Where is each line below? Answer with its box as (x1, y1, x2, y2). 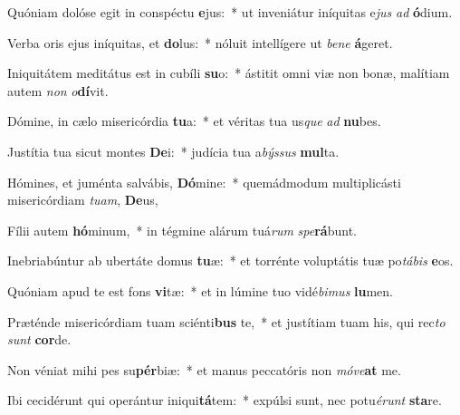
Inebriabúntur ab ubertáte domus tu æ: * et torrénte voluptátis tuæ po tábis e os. (7, 251, 454, 270)
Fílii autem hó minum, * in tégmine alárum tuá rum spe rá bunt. (7, 220, 357, 239)
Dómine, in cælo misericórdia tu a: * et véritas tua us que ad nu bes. (7, 111, 381, 130)
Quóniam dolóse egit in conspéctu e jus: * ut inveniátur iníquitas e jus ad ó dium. (7, 3, 453, 21)
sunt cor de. (7, 330, 72, 349)
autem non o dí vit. (7, 81, 109, 100)
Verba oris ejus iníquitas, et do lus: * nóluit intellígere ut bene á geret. (7, 33, 393, 52)
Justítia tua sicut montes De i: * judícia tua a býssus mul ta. (7, 141, 340, 160)
